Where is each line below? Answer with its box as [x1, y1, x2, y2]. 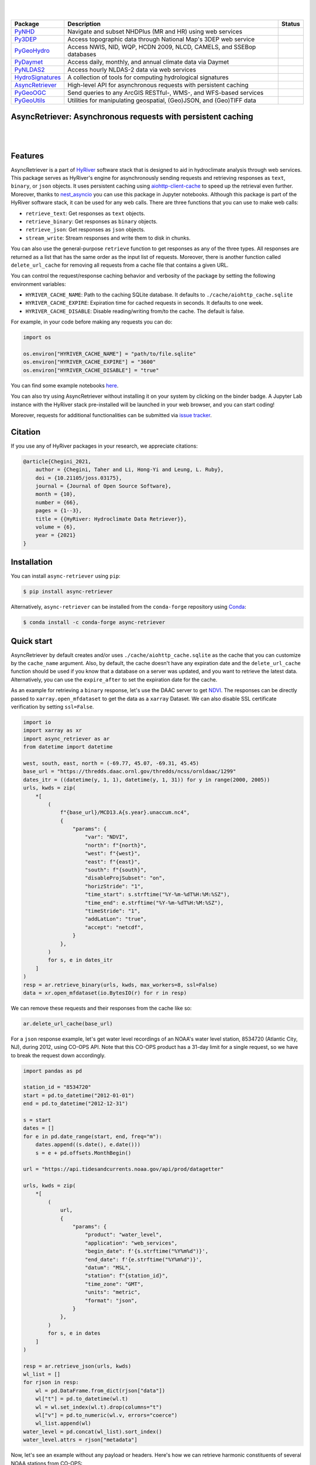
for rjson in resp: [23, 1379, 79, 1386]
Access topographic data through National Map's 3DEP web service [67, 35, 255, 43]
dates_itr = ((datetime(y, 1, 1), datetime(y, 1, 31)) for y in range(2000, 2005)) [23, 776, 270, 783]
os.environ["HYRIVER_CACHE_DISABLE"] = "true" [23, 367, 159, 373]
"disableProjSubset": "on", [85, 875, 166, 881]
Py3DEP [14, 35, 37, 43]
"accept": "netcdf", [85, 924, 144, 931]
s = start [23, 1116, 51, 1123]
